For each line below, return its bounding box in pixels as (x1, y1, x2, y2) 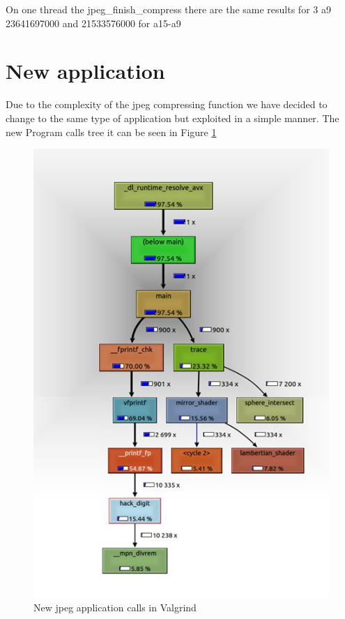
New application (6, 57, 165, 85)
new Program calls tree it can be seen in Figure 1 (6, 124, 217, 139)
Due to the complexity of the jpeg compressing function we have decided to (6, 97, 328, 112)
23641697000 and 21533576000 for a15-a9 (6, 15, 181, 30)
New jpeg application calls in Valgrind (33, 600, 197, 615)
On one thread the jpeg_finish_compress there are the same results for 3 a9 (6, 2, 331, 16)
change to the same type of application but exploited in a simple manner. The (6, 110, 339, 125)
